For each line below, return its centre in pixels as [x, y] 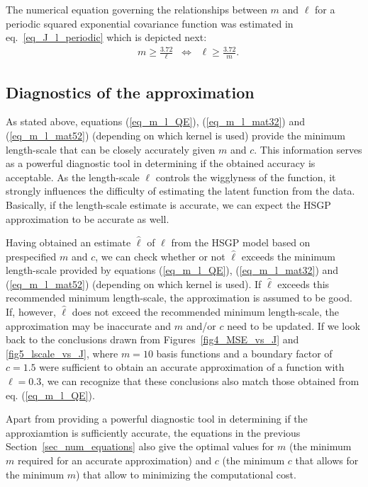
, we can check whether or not [160, 256]
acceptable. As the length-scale [73, 177]
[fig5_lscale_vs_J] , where [62, 353]
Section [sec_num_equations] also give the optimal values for [140, 446]
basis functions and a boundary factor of [244, 353]
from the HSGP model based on [241, 242]
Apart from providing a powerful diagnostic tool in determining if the [157, 419]
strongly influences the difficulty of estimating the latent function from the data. [180, 191]
